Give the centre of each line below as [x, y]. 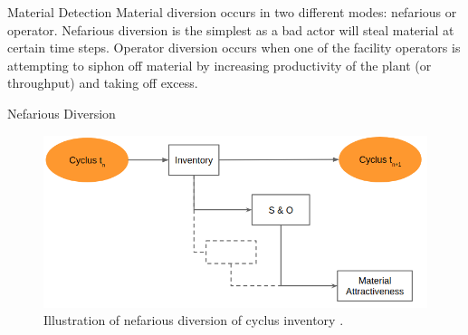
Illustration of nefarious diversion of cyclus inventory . [194, 320]
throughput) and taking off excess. [103, 83]
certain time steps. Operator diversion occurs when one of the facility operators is [234, 48]
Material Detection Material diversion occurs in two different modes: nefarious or [232, 12]
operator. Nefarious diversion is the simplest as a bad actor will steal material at [231, 29]
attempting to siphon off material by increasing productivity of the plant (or [220, 65]
